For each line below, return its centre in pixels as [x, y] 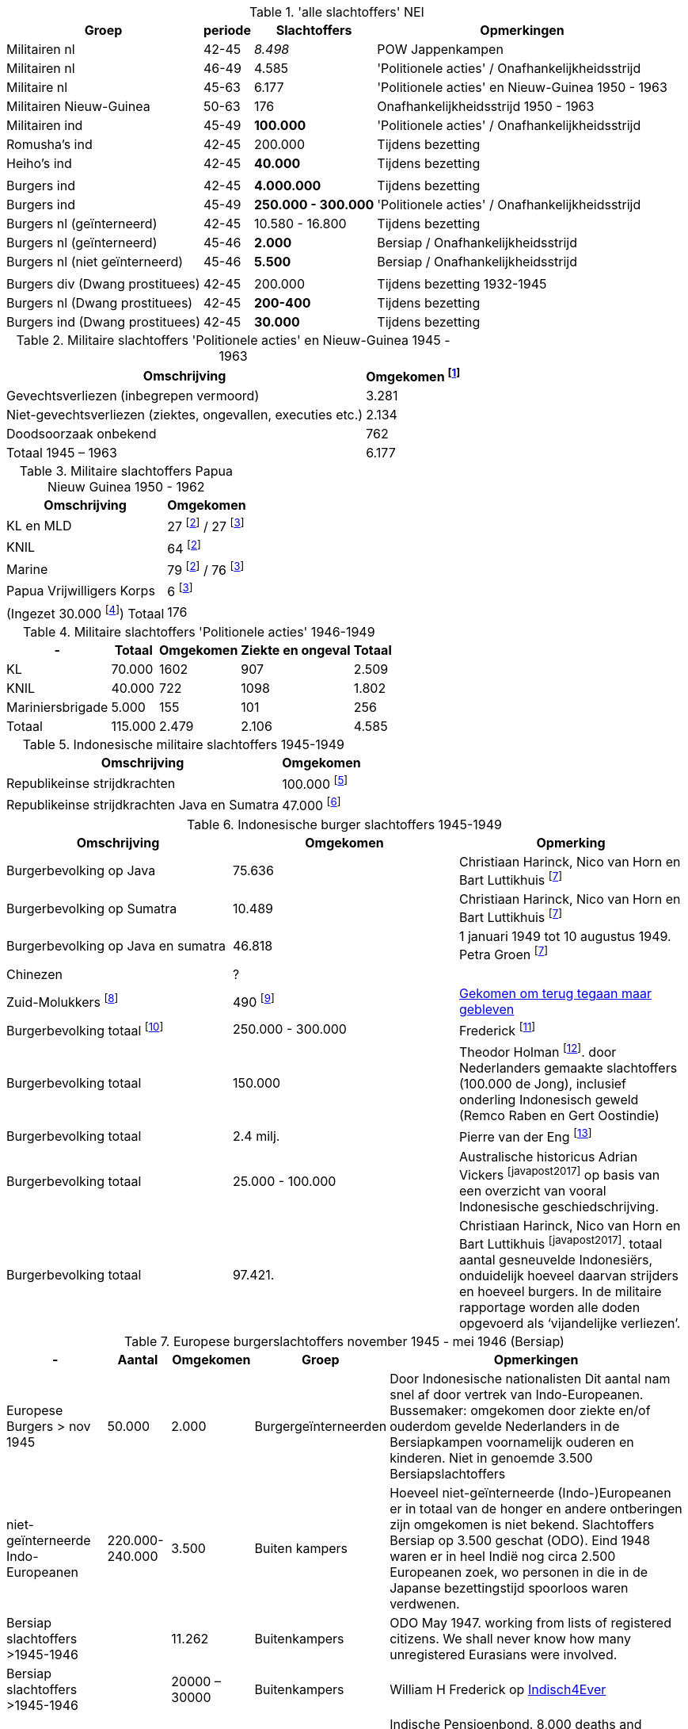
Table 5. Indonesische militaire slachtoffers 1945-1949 [183, 744]
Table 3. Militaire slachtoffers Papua [126, 471]
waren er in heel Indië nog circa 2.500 [503, 1557]
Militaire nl [37, 87]
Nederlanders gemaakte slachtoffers [568, 1068]
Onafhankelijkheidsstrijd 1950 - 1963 [486, 106]
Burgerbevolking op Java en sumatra [116, 945]
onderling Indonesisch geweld [549, 1100]
